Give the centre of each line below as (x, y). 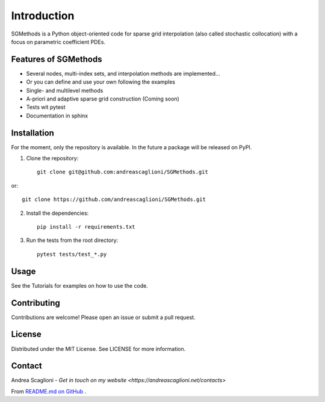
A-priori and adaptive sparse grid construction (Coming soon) (103, 99)
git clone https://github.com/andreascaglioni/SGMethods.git (114, 199)
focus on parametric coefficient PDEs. (58, 42)
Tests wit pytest (46, 107)
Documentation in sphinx (57, 116)
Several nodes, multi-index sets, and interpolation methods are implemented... (123, 73)
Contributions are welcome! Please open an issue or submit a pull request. (103, 317)
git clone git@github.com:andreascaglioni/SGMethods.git (123, 172)
